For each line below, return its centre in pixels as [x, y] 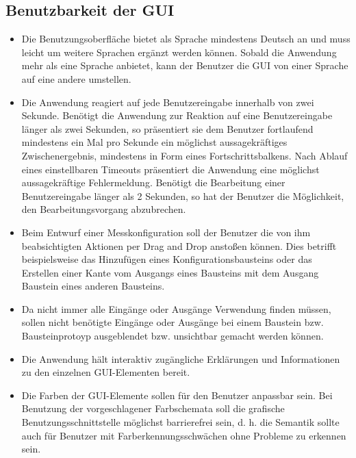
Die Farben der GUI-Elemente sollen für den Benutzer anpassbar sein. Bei [177, 395]
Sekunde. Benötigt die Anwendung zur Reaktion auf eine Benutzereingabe [177, 115]
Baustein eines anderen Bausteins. [93, 286]
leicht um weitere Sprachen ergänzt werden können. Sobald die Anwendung [179, 52]
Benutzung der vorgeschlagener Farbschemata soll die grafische [153, 408]
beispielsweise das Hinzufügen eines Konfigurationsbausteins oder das [167, 259]
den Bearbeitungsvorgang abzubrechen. [104, 209]
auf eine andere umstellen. [76, 78]
